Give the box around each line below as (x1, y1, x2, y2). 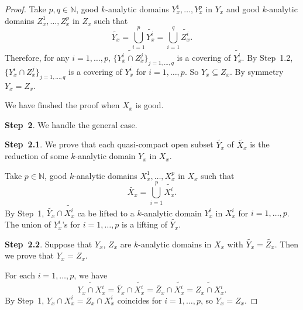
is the (250, 138, 270, 150)
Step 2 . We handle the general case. (5, 118, 137, 130)
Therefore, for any (5, 51, 70, 64)
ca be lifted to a (77, 206, 135, 219)
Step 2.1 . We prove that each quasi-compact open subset (5, 138, 214, 150)
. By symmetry (230, 65, 284, 77)
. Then (274, 237, 299, 250)
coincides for (117, 294, 162, 306)
